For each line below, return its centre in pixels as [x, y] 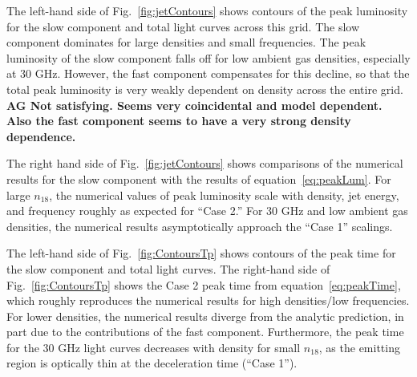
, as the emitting [359, 347]
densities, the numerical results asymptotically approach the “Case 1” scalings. [200, 226]
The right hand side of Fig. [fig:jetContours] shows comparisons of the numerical [205, 163]
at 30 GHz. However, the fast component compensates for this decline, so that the [208, 73]
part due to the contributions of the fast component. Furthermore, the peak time [205, 332]
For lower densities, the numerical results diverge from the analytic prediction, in [205, 316]
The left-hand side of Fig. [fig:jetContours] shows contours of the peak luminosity [207, 10]
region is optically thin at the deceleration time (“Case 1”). [152, 363]
